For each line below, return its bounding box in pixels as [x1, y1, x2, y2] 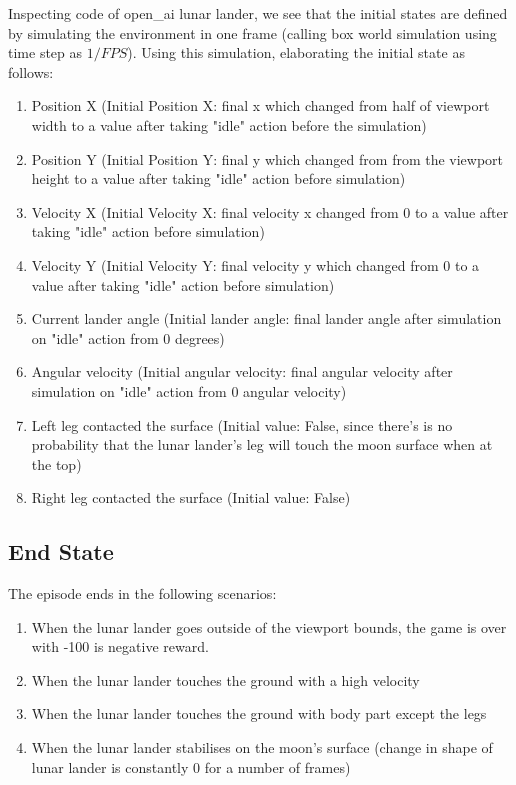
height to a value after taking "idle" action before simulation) [31, 168, 406, 189]
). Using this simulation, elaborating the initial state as [127, 42, 465, 63]
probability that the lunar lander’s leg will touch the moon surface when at [31, 434, 493, 455]
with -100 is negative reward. [31, 636, 209, 657]
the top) [31, 453, 82, 474]
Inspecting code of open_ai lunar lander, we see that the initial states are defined [8, 3, 508, 23]
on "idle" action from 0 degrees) [31, 327, 225, 348]
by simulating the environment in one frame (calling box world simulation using [8, 22, 497, 43]
